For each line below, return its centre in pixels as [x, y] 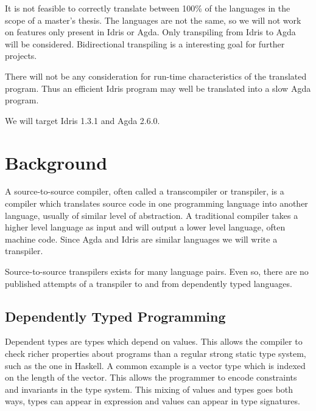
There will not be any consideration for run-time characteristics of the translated [156, 76]
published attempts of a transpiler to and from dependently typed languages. [149, 283]
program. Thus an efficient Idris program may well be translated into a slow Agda [158, 88]
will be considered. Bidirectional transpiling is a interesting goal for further [145, 43]
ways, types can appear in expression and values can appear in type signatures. [153, 401]
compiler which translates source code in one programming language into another [156, 203]
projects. [21, 56]
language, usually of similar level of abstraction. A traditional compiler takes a [152, 215]
